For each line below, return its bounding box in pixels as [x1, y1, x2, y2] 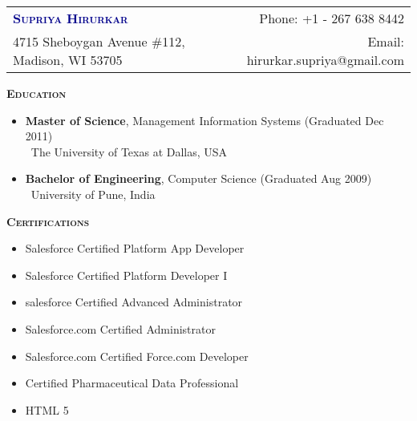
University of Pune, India [30, 185, 156, 202]
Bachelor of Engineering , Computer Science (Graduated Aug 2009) [25, 170, 372, 187]
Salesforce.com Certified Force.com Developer [25, 347, 249, 364]
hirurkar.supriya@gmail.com [246, 51, 404, 69]
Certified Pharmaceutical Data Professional [25, 374, 239, 391]
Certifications [6, 213, 90, 229]
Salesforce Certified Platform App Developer [25, 240, 245, 257]
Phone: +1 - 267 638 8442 [259, 9, 404, 27]
